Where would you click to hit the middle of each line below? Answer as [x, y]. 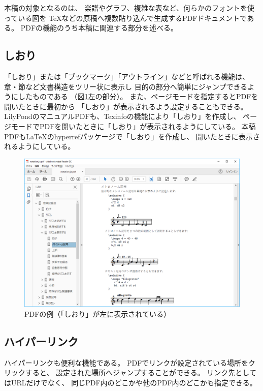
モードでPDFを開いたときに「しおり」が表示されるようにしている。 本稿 [133, 126]
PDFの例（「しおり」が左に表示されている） [97, 313]
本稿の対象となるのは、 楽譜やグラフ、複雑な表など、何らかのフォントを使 [129, 8]
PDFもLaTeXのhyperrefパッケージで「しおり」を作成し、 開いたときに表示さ [132, 136]
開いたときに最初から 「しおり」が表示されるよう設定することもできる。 [126, 106]
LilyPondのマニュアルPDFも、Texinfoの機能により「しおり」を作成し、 [122, 116]
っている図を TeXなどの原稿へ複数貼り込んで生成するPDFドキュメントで [126, 18]
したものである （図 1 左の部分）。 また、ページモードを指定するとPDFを [138, 96]
